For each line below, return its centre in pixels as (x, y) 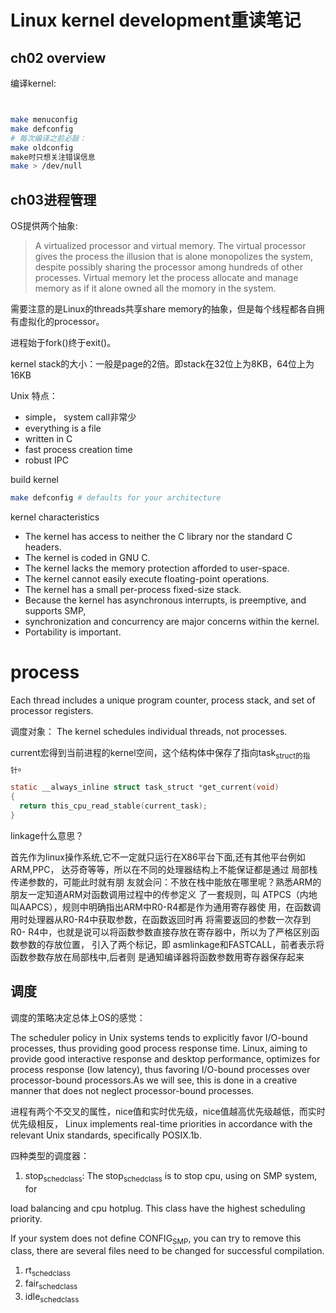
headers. (43, 547)
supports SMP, (55, 610)
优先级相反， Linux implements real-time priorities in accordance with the (161, 1123)
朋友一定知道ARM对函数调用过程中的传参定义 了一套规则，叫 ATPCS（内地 (164, 894)
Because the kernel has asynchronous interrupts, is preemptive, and (165, 600)
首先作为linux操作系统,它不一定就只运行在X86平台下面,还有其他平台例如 (158, 857)
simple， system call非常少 (80, 417)
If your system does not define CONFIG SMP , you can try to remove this (156, 1239)
